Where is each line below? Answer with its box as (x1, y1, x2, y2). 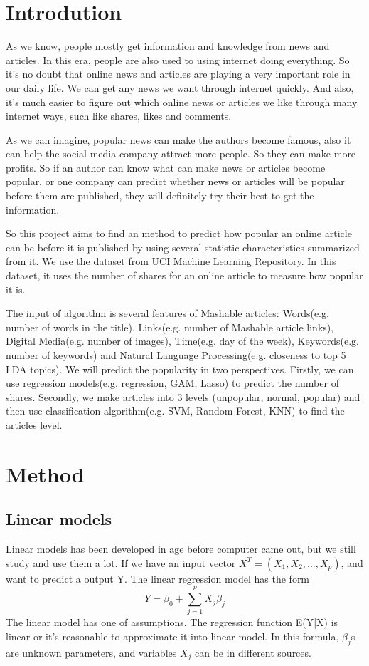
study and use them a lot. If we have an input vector (6, 555, 236, 570)
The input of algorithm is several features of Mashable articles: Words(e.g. (6, 306, 329, 321)
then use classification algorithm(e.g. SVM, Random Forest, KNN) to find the (6, 403, 345, 418)
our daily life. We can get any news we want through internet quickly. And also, (6, 80, 354, 95)
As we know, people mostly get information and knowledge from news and (6, 38, 330, 53)
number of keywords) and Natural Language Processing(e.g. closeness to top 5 (6, 348, 346, 362)
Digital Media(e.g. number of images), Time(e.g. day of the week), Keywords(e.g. (6, 333, 360, 348)
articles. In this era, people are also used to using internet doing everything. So (6, 52, 350, 67)
